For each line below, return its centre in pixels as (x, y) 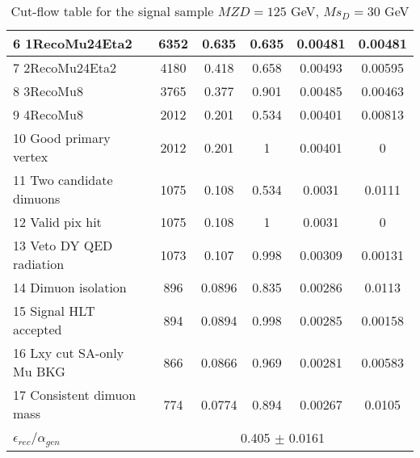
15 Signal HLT (54, 311)
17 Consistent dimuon (75, 395)
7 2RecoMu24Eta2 (65, 67)
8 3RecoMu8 (48, 91)
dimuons (37, 198)
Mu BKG (39, 371)
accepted (38, 329)
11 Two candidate (63, 180)
